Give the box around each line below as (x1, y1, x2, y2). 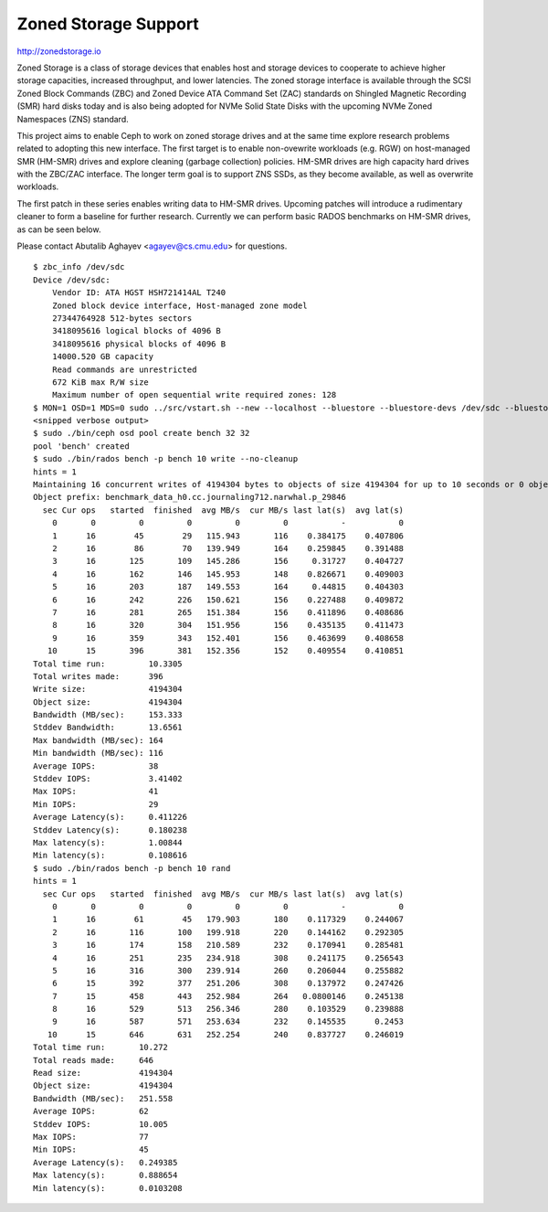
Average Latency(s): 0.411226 (33, 812, 187, 823)
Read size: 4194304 (33, 1068, 174, 1079)
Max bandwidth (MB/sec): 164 (33, 735, 163, 745)
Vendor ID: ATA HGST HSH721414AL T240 (51, 288, 227, 298)
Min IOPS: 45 (33, 1144, 150, 1155)
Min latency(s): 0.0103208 (33, 1183, 183, 1193)
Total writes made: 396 (33, 671, 163, 681)
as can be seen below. (16, 224, 101, 235)
